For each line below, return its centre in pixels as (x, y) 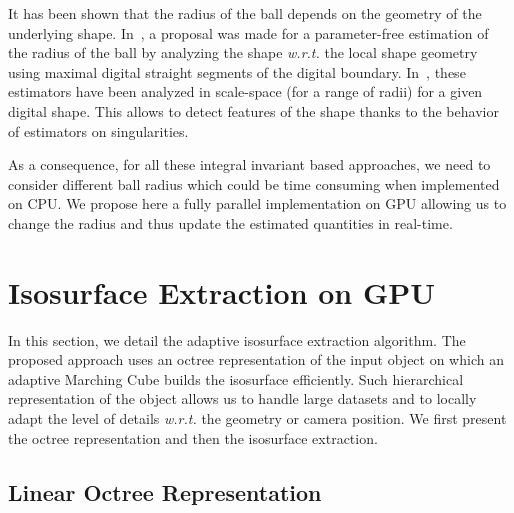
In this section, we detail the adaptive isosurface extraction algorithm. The (237, 339)
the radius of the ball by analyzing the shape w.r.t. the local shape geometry (243, 52)
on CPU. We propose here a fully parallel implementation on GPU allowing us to (257, 203)
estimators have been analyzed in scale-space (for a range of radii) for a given (245, 91)
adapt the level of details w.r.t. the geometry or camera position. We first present (257, 418)
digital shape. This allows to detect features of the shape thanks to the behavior (253, 110)
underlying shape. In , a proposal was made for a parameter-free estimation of (248, 32)
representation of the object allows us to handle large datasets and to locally (242, 398)
